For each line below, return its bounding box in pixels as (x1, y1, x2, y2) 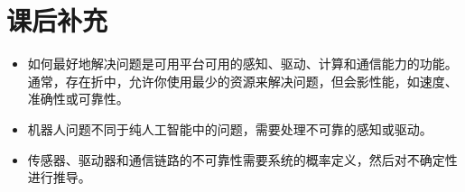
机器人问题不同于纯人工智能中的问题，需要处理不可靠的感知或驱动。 (27, 119, 432, 138)
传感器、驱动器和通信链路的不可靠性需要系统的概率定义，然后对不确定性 (27, 150, 458, 169)
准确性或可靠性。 (27, 89, 129, 108)
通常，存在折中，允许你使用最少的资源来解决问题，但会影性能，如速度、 (27, 71, 458, 90)
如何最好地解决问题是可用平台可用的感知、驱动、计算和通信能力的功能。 (27, 54, 458, 73)
